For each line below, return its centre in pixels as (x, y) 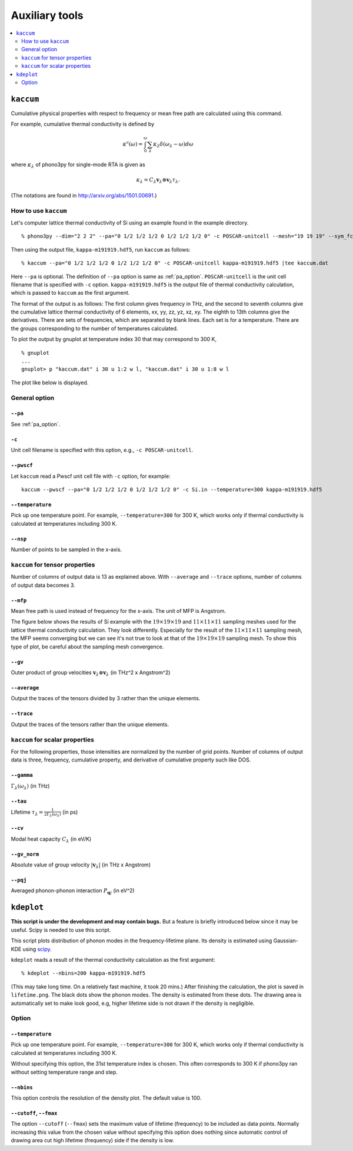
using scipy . (37, 949)
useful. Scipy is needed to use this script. (61, 930)
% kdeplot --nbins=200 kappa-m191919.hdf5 (84, 973)
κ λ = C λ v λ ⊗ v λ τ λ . (158, 181)
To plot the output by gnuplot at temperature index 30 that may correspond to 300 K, (114, 339)
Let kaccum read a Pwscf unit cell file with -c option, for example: (91, 476)
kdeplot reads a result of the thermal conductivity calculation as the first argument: (113, 959)
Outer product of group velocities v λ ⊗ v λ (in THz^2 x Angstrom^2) (91, 673)
